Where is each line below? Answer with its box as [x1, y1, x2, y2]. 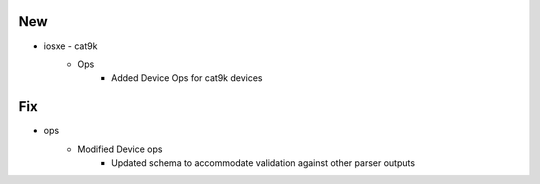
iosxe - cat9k [43, 40, 98, 52]
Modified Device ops [77, 143, 163, 155]
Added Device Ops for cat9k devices [111, 72, 263, 84]
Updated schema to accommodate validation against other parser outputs [111, 156, 415, 169]
